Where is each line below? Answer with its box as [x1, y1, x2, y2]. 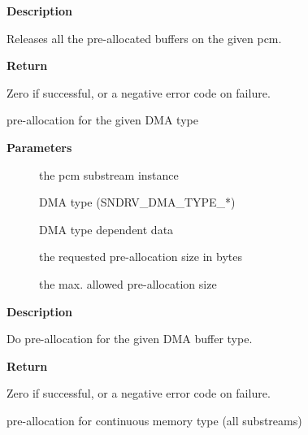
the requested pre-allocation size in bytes [39, 248, 242, 265]
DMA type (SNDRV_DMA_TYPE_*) [39, 194, 236, 211]
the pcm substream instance [39, 166, 179, 183]
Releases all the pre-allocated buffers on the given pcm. [7, 29, 282, 46]
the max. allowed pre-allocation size [39, 275, 217, 292]
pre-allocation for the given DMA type [7, 111, 198, 128]
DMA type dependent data [39, 220, 174, 237]
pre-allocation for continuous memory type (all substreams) [7, 411, 302, 428]
